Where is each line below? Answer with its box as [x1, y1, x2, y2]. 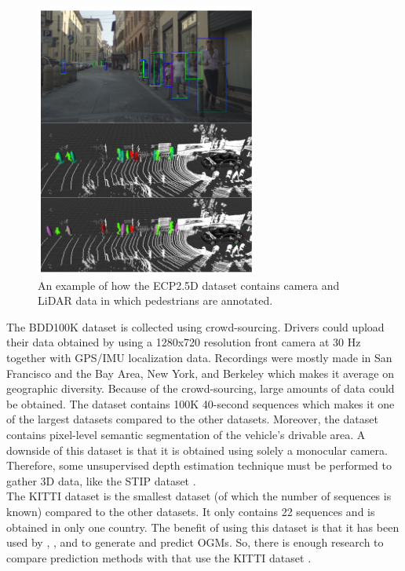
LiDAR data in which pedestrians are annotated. [38, 292, 273, 309]
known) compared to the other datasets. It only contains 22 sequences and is [6, 503, 375, 519]
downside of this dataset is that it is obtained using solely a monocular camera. [6, 441, 388, 458]
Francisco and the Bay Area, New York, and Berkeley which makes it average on [6, 364, 394, 381]
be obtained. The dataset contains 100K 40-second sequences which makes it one [6, 395, 395, 412]
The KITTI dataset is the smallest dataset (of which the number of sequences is [6, 488, 392, 504]
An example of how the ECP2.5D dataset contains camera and [38, 276, 340, 293]
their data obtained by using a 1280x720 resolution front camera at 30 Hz [6, 334, 361, 350]
